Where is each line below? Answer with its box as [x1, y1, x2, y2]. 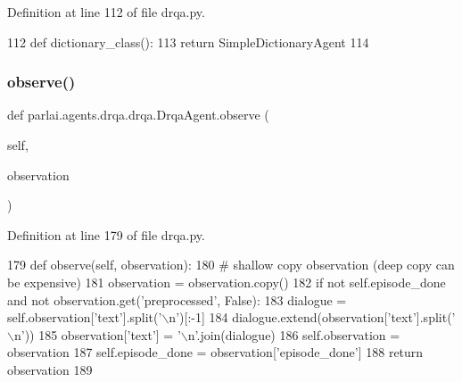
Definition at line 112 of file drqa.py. [7, 3, 205, 21]
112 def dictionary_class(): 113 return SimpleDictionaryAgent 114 [7, 32, 369, 51]
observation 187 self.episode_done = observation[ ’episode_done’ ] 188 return [7, 343, 424, 361]
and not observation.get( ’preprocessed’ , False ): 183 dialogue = [7, 290, 347, 309]
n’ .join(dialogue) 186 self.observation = [187, 325, 400, 344]
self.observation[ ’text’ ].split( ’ [7, 308, 162, 327]
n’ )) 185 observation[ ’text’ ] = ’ [13, 325, 181, 344]
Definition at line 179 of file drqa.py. [7, 225, 205, 244]
